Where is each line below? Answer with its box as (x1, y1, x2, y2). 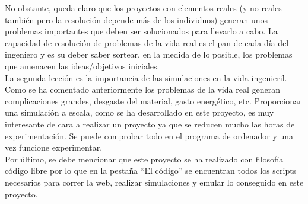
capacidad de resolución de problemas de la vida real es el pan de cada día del (5, 36, 289, 49)
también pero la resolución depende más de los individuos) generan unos (5, 13, 268, 26)
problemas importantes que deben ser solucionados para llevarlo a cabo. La (5, 25, 278, 37)
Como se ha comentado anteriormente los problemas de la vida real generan (5, 83, 280, 95)
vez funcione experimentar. (5, 141, 103, 154)
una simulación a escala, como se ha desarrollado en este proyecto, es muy (5, 106, 274, 119)
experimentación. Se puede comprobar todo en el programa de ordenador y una (5, 129, 294, 142)
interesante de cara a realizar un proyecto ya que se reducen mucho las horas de (5, 117, 295, 130)
